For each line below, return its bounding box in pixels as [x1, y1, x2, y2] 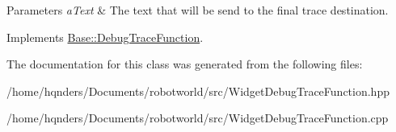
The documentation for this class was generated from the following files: [6, 56, 363, 72]
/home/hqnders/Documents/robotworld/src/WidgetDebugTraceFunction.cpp [6, 109, 389, 126]
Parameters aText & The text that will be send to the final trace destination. [6, 2, 389, 18]
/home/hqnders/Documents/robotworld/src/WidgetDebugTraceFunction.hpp [6, 82, 390, 99]
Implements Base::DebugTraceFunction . [6, 28, 204, 45]
